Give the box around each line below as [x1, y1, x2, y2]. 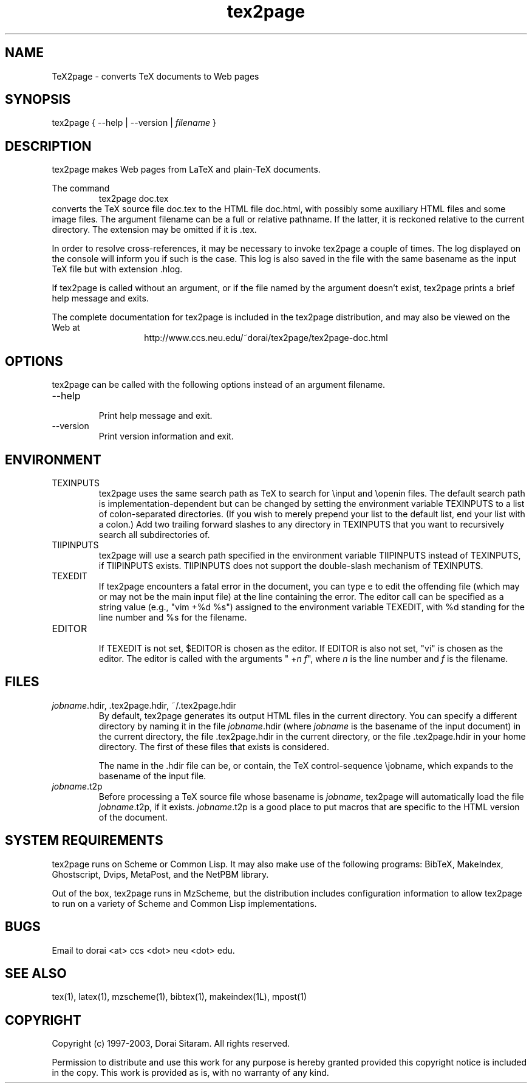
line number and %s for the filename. [98, 611, 247, 622]
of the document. [98, 811, 168, 822]
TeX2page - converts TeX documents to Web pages [52, 71, 259, 81]
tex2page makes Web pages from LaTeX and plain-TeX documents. [52, 164, 321, 175]
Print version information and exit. [98, 431, 234, 442]
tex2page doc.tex [98, 193, 169, 204]
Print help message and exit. [98, 410, 213, 421]
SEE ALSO [5, 965, 67, 981]
